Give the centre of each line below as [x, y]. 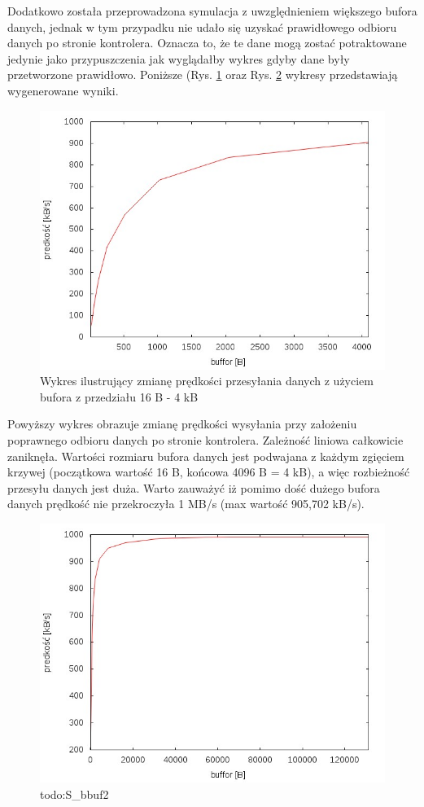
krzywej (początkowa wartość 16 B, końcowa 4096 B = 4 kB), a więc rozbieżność [209, 472]
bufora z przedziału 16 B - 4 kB [119, 396]
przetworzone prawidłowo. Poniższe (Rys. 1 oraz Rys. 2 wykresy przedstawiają [203, 75]
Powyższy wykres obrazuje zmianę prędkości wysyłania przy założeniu [182, 424]
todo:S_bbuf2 [74, 794]
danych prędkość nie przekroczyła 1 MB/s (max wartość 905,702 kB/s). [186, 504]
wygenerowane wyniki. [63, 90]
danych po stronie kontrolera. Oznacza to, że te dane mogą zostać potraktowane [207, 43]
